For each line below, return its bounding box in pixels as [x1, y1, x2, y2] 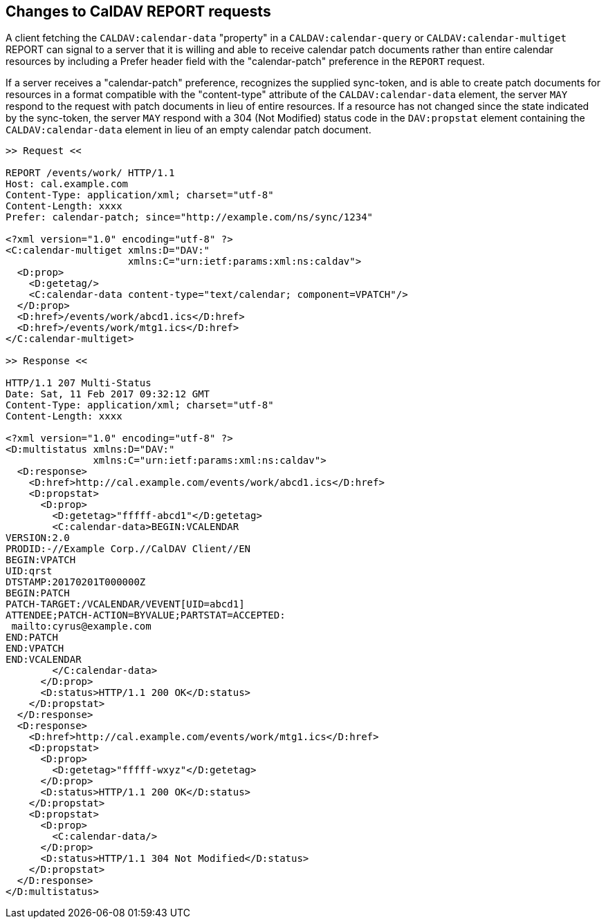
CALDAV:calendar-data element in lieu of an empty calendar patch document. [6, 124, 371, 136]
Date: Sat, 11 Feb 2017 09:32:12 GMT [6, 388, 210, 400]
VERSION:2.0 [6, 532, 70, 544]
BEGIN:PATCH [6, 587, 70, 599]
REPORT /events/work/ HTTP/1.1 [6, 167, 175, 179]
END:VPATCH [6, 643, 64, 654]
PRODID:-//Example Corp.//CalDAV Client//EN [6, 543, 251, 555]
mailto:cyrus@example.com [11, 621, 151, 632]
